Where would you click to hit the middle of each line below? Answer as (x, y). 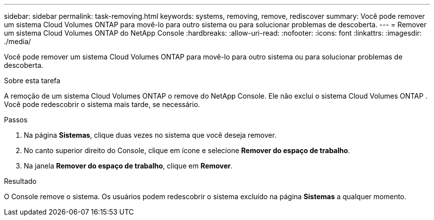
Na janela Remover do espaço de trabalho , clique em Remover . (128, 166)
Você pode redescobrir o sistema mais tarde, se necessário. (102, 104)
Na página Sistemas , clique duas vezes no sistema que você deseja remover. (150, 135)
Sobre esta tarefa (32, 81)
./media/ (18, 41)
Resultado (20, 181)
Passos (16, 120)
